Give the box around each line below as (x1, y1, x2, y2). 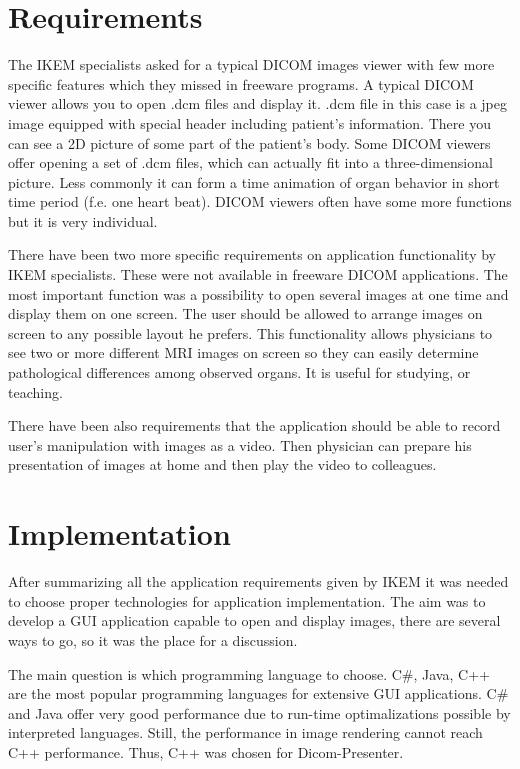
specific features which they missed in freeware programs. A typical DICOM (8, 73, 474, 94)
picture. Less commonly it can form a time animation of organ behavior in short (8, 171, 500, 192)
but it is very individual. (8, 210, 158, 231)
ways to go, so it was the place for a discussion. (8, 629, 298, 650)
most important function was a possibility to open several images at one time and (8, 283, 509, 304)
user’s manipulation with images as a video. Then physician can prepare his (8, 434, 472, 455)
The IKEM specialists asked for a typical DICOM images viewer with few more (8, 54, 495, 75)
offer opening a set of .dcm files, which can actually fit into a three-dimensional (8, 152, 493, 173)
